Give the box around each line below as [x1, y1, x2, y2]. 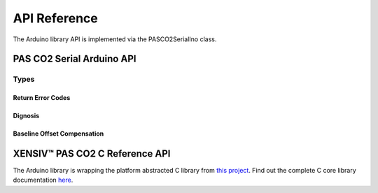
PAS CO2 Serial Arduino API [13, 53, 136, 65]
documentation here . [13, 176, 73, 185]
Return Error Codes [13, 94, 71, 102]
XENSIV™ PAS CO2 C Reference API [13, 148, 171, 159]
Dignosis [13, 112, 40, 120]
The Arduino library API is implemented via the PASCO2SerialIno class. [13, 35, 217, 43]
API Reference [13, 10, 98, 26]
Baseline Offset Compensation [13, 129, 104, 138]
